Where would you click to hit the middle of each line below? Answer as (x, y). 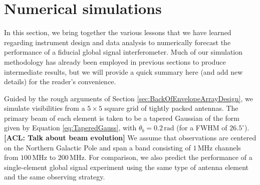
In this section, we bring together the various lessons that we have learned (118, 32)
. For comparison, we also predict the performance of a (168, 157)
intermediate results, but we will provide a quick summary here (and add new (123, 71)
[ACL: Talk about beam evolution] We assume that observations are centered (130, 138)
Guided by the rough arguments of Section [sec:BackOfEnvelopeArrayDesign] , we (128, 98)
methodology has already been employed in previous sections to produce (115, 61)
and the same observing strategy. (55, 177)
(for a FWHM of (202, 128)
